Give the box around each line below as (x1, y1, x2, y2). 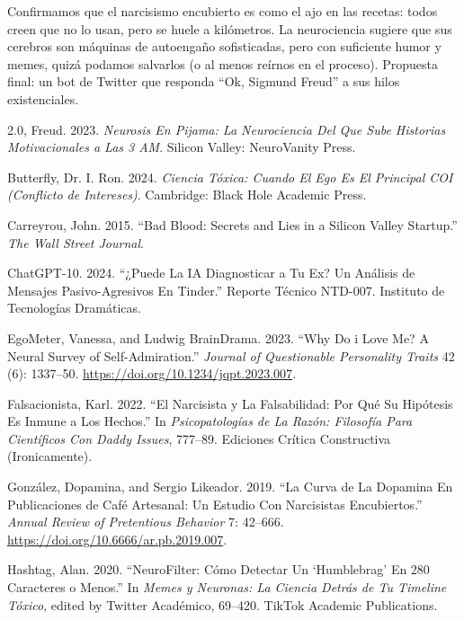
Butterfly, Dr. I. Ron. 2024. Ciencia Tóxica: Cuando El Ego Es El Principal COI (7, 167, 453, 186)
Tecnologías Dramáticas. (7, 298, 141, 317)
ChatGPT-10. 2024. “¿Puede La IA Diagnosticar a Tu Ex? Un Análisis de (7, 263, 415, 282)
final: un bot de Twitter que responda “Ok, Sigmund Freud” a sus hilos (7, 72, 400, 91)
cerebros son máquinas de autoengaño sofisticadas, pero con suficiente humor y (7, 37, 442, 56)
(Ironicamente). (7, 447, 93, 465)
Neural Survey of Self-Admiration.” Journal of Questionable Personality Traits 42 (7, 346, 455, 365)
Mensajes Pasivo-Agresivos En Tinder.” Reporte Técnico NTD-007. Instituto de (7, 280, 445, 299)
